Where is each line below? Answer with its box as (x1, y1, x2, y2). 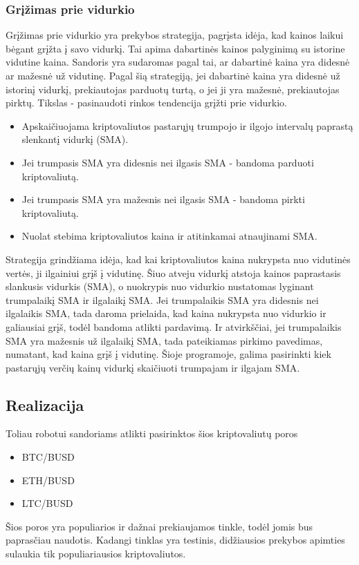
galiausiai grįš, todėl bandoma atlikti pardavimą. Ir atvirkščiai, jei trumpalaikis (6, 319, 342, 334)
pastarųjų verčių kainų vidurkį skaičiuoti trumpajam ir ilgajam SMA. (6, 360, 300, 374)
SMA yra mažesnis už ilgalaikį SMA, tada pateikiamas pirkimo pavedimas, (6, 333, 323, 347)
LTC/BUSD (21, 496, 73, 510)
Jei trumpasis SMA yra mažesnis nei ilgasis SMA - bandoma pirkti (21, 192, 305, 207)
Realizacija (6, 394, 84, 415)
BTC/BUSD (21, 450, 75, 464)
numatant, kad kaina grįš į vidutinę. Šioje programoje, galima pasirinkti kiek (6, 347, 331, 361)
